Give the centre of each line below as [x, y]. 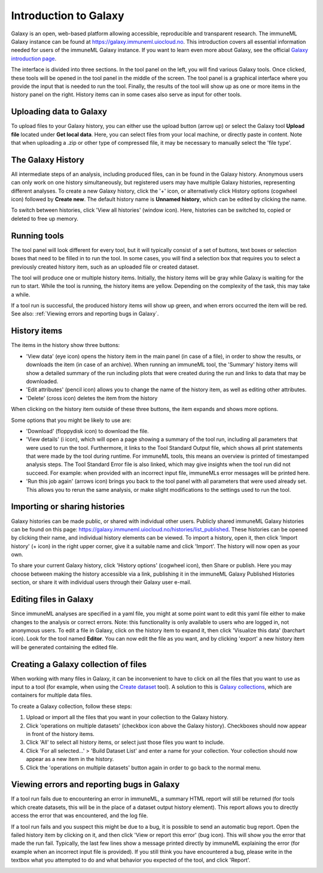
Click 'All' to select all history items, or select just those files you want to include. [125, 743]
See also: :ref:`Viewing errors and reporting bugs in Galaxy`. [85, 314]
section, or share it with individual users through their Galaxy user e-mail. [101, 582]
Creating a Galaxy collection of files [79, 664]
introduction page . [34, 58]
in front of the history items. [60, 734]
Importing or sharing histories [68, 507]
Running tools [37, 235]
